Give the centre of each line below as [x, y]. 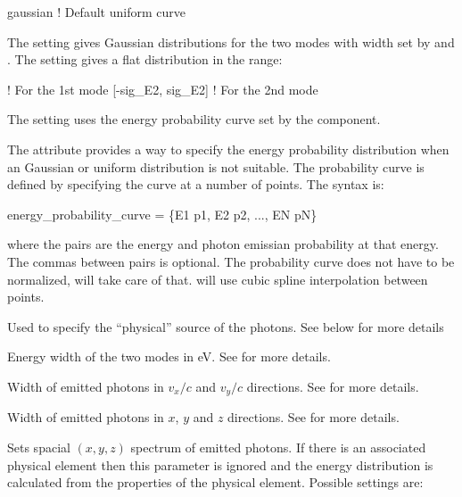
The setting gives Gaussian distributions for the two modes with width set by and [231, 41]
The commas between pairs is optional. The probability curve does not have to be [231, 261]
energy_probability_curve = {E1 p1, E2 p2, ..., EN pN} [162, 214]
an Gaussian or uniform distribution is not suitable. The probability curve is [216, 166]
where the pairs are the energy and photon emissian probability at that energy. [223, 244]
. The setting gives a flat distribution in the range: [145, 59]
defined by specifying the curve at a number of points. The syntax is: [196, 184]
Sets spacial [39, 447]
